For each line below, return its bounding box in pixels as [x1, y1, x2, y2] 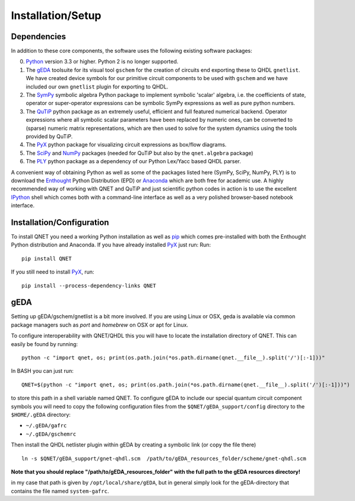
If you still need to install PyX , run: [11, 268, 94, 275]
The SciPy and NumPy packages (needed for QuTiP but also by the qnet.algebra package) [26, 149, 253, 157]
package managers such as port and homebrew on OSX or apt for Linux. [11, 321, 189, 328]
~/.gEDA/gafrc [26, 422, 67, 429]
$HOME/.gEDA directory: [11, 411, 71, 418]
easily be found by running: [11, 340, 78, 347]
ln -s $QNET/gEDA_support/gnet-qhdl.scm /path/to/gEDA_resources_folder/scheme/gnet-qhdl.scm [21, 455, 307, 462]
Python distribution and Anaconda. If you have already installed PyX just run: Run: [11, 241, 211, 249]
